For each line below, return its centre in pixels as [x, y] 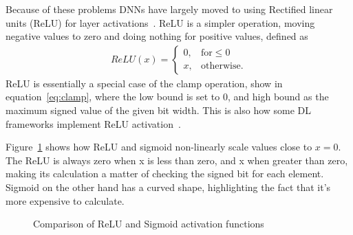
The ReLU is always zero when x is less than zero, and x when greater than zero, [177, 160]
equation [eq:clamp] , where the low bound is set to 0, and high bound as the [167, 97]
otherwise [221, 66]
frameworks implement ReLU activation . [93, 123]
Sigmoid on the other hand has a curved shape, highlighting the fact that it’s [168, 187]
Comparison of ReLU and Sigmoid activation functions [149, 224]
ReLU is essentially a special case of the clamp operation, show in [144, 83]
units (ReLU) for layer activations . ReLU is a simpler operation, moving [160, 22]
